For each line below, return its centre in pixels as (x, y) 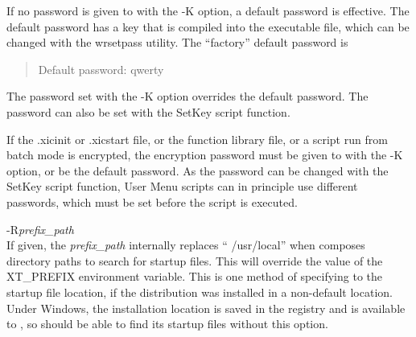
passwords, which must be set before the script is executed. (152, 201)
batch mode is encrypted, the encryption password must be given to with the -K (205, 155)
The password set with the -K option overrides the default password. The (187, 96)
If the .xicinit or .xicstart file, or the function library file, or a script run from (197, 139)
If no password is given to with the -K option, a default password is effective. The (208, 10)
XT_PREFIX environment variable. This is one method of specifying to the (194, 276)
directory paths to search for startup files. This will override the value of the (195, 260)
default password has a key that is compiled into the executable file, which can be (208, 26)
